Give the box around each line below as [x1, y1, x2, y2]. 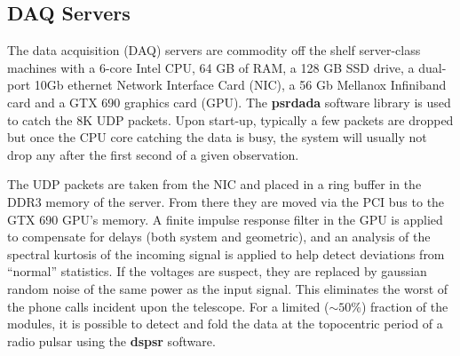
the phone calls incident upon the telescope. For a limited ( [7, 297, 329, 315]
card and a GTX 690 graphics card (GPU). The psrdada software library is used [7, 92, 451, 111]
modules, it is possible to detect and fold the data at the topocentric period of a [7, 314, 443, 333]
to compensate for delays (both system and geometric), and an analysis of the [7, 227, 431, 246]
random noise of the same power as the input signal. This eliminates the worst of [7, 279, 448, 297]
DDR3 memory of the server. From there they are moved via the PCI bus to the [7, 192, 445, 210]
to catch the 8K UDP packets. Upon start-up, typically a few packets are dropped [7, 110, 454, 129]
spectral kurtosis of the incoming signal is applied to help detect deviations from [7, 244, 445, 263]
